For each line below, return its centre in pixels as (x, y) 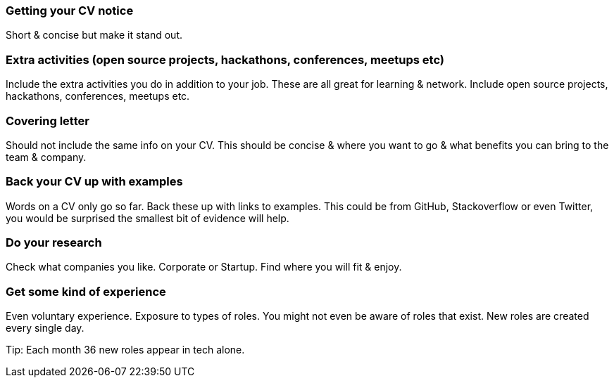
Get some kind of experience (86, 291)
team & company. (46, 157)
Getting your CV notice (70, 11)
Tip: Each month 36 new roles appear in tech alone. (125, 350)
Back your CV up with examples (94, 182)
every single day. (45, 328)
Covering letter (48, 121)
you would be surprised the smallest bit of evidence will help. (148, 218)
